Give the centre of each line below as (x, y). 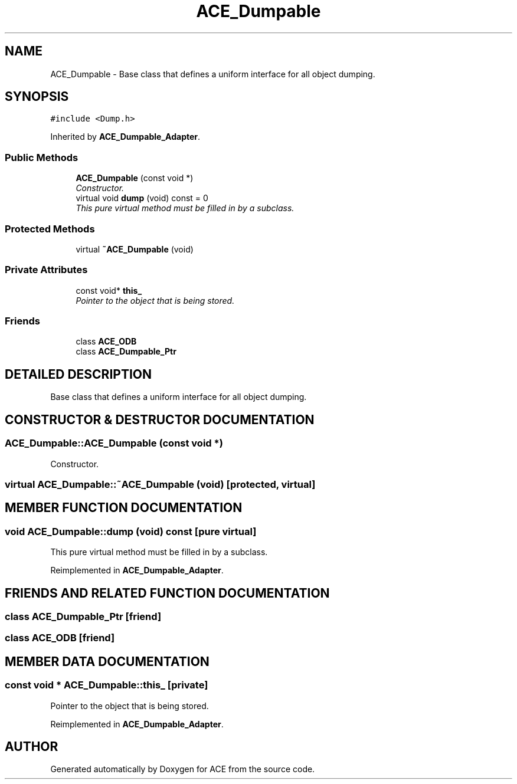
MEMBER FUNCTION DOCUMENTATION (124, 508)
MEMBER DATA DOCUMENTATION (107, 661)
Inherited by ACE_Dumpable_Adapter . (125, 137)
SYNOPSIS (37, 97)
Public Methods (42, 157)
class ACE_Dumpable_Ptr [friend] (83, 616)
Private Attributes (46, 270)
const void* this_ (109, 290)
